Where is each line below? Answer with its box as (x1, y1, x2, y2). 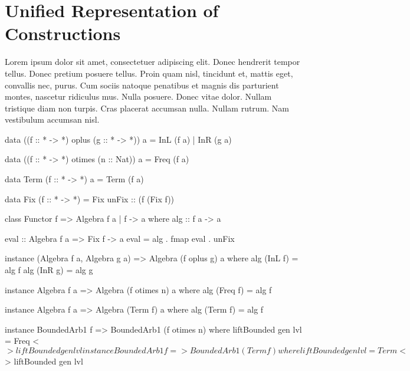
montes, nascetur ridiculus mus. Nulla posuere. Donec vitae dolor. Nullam (5, 90, 272, 103)
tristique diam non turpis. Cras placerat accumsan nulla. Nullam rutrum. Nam (5, 101, 290, 114)
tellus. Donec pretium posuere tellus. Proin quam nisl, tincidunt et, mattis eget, (5, 67, 293, 79)
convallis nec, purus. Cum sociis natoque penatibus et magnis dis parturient (5, 78, 279, 91)
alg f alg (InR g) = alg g (5, 264, 93, 276)
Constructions (5, 21, 121, 45)
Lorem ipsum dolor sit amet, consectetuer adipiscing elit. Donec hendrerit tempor (5, 55, 300, 68)
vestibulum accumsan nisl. (5, 113, 100, 126)
